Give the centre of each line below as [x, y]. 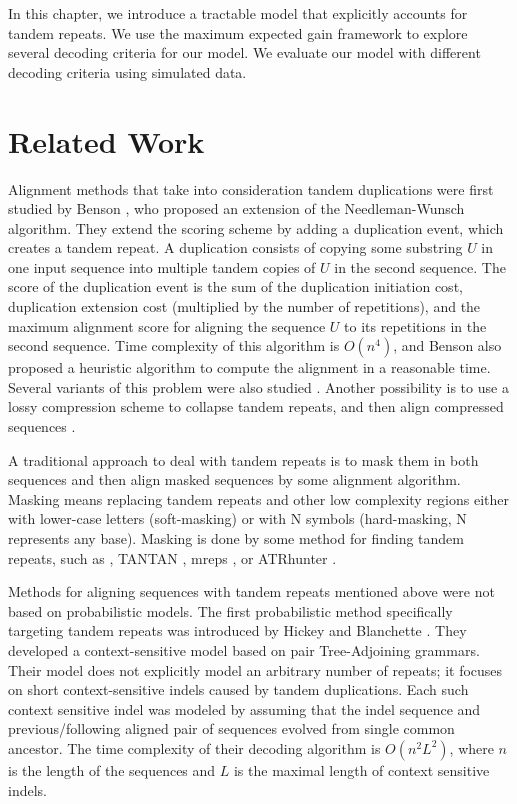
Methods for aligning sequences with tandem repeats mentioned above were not [251, 591]
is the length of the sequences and [112, 769]
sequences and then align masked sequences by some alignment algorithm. [234, 479]
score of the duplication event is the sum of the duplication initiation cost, [235, 286]
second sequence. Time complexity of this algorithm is [174, 345]
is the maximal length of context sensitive [361, 769]
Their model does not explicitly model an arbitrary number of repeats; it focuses [255, 669]
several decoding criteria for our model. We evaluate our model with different [244, 52]
